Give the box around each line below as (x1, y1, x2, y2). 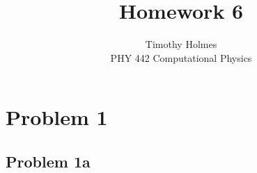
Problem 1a (6, 150, 91, 172)
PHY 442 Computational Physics (110, 50, 252, 65)
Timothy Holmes (145, 37, 217, 51)
